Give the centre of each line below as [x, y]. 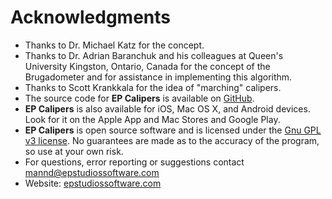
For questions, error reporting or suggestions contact [134, 162]
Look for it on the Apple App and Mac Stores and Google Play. [152, 119]
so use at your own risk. [74, 151]
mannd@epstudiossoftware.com [92, 172]
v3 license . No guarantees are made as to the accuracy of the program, [172, 140]
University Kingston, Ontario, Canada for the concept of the [147, 66]
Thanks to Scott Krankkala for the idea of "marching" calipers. [153, 87]
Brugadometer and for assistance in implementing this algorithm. [158, 77]
